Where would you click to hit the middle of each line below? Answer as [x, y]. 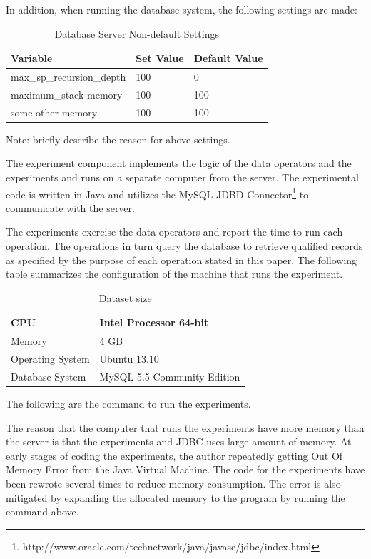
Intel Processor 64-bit [154, 322]
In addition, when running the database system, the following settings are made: [182, 9]
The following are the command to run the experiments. [128, 404]
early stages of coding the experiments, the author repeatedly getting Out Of [174, 455]
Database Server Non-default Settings [137, 33]
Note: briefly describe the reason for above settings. [118, 139]
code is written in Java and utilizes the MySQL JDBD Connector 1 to [157, 193]
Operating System [50, 359]
